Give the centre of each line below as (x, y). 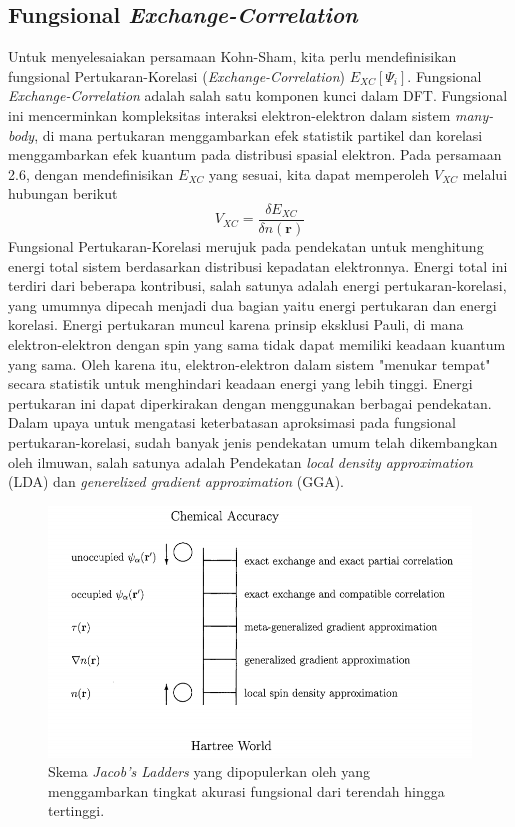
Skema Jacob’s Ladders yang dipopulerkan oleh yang (209, 771)
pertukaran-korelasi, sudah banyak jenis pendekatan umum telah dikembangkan (253, 441)
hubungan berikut (63, 193)
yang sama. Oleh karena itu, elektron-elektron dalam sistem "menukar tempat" (249, 363)
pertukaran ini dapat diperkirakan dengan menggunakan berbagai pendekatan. (250, 402)
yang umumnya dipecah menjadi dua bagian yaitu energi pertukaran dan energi (252, 304)
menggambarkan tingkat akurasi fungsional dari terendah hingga (246, 790)
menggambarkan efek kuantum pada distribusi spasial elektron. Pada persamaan (255, 154)
